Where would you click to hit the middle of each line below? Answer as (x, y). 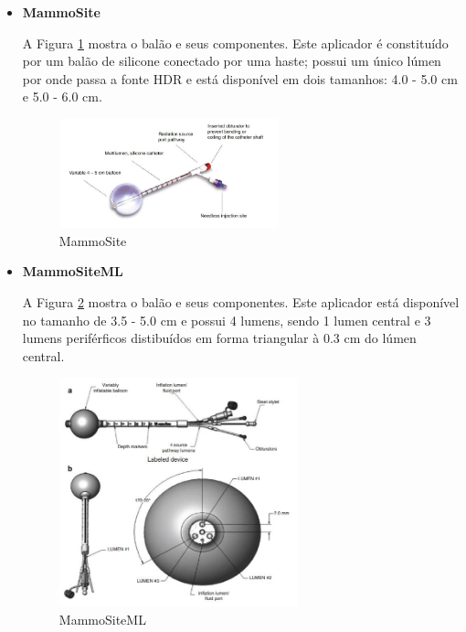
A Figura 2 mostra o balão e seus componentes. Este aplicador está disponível (241, 301)
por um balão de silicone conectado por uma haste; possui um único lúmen (232, 61)
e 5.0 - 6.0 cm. (62, 96)
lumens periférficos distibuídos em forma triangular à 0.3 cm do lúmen (219, 338)
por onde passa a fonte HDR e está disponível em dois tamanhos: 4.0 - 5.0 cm (240, 78)
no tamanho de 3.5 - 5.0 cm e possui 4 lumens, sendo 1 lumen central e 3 (227, 320)
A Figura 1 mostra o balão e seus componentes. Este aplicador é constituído (235, 43)
